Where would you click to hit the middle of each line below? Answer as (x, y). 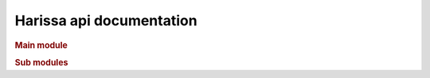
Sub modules (41, 62)
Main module (41, 45)
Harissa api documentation (106, 20)
